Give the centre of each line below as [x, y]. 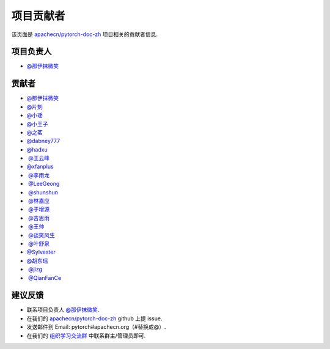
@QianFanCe [45, 277]
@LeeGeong [44, 184]
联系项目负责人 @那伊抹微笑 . [63, 310]
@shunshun [43, 192]
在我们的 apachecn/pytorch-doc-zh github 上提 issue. [94, 318]
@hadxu [37, 149]
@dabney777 [43, 141]
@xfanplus [40, 167]
